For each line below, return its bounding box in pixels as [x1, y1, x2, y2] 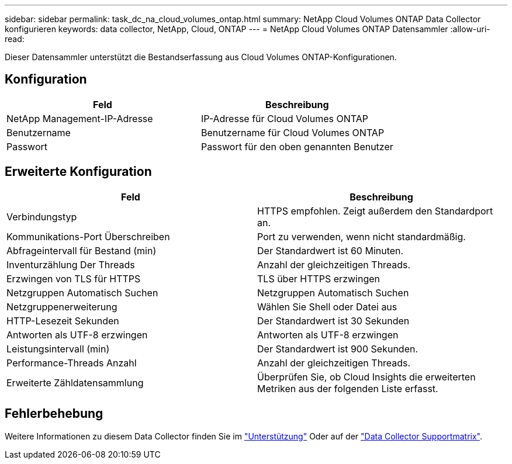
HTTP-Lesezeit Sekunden [6, 314, 119, 327]
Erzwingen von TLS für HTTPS [6, 272, 141, 285]
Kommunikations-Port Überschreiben [6, 230, 170, 243]
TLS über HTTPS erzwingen [257, 272, 380, 285]
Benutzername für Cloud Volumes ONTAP [200, 126, 385, 138]
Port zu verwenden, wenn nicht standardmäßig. [257, 230, 466, 243]
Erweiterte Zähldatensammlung [6, 376, 144, 389]
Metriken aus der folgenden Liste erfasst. [257, 382, 438, 394]
